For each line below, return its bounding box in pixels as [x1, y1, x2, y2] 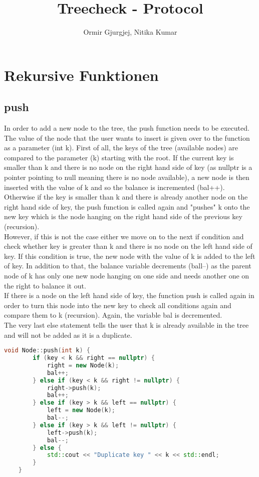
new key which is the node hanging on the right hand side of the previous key [4, 211, 242, 222]
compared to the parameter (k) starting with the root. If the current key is [4, 152, 234, 162]
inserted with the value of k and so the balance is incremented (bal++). [4, 181, 225, 192]
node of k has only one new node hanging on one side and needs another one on [4, 270, 249, 281]
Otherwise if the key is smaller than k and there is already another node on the [4, 192, 248, 202]
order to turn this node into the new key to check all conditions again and [4, 300, 231, 310]
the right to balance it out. [4, 280, 86, 291]
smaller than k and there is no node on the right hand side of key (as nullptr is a [4, 162, 252, 172]
